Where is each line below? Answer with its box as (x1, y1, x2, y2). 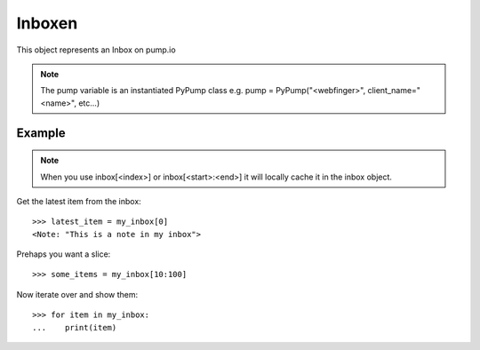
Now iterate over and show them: (16, 289, 139, 299)
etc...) (78, 98, 100, 108)
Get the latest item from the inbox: (16, 195, 141, 206)
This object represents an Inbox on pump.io (16, 44, 177, 55)
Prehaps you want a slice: (16, 249, 111, 259)
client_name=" (367, 85, 421, 96)
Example (16, 125, 66, 140)
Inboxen (16, 13, 78, 33)
